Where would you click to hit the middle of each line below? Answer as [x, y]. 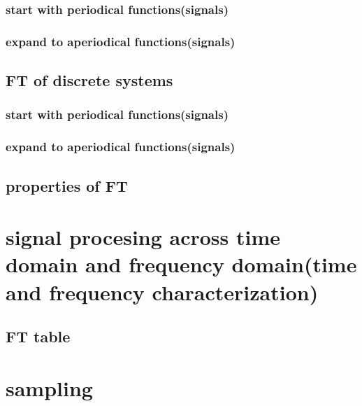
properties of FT [67, 185]
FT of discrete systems [89, 80]
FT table [38, 336]
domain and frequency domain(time [181, 264]
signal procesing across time [143, 237]
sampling [49, 387]
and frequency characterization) [162, 292]
